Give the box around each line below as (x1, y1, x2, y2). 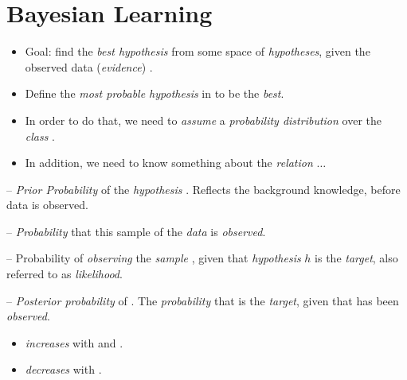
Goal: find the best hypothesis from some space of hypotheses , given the (25, 43, 370, 60)
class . (25, 127, 55, 144)
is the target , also (315, 250, 398, 266)
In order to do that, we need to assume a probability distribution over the (25, 111, 382, 128)
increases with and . (25, 334, 123, 351)
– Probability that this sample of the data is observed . (6, 223, 266, 239)
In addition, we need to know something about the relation (25, 154, 313, 171)
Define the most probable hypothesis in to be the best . (25, 85, 284, 102)
